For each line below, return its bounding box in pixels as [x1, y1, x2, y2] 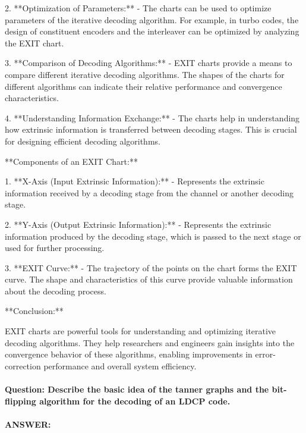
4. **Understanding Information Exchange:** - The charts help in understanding [5, 111, 300, 124]
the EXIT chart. [5, 36, 64, 49]
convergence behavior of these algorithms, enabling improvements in [5, 348, 253, 360]
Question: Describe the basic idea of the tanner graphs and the [5, 383, 269, 396]
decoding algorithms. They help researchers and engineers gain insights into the [5, 336, 295, 349]
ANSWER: [5, 418, 51, 430]
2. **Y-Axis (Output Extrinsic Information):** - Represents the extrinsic [5, 218, 272, 230]
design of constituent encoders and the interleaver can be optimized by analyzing [5, 25, 299, 37]
